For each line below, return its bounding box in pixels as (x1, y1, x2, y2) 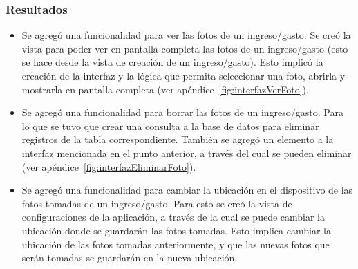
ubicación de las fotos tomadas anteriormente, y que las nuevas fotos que (21, 236, 330, 251)
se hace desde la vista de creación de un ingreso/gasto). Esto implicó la (21, 55, 323, 69)
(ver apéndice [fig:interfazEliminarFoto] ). (21, 159, 196, 174)
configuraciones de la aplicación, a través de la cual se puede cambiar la (21, 210, 325, 224)
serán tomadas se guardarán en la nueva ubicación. (21, 250, 238, 265)
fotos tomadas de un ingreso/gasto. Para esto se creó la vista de (21, 196, 292, 210)
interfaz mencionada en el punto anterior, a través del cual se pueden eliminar (21, 145, 352, 160)
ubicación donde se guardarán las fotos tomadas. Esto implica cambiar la (21, 223, 331, 237)
